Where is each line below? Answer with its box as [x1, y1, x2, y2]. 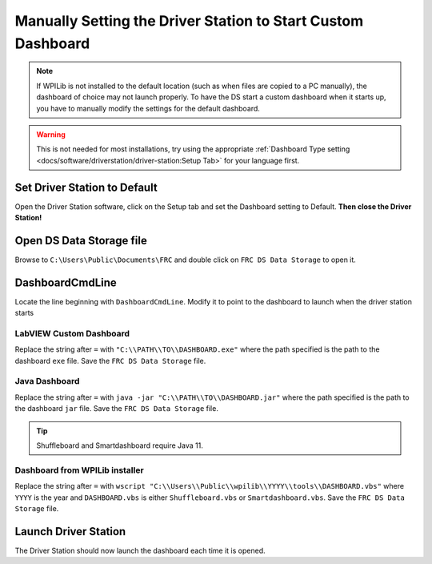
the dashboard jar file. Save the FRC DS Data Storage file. [14, 404, 219, 413]
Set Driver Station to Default [14, 180, 158, 194]
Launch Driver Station [14, 525, 126, 538]
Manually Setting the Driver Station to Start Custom [14, 12, 364, 30]
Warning [36, 129, 66, 139]
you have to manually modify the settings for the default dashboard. [36, 103, 260, 113]
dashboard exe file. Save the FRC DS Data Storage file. [14, 356, 206, 365]
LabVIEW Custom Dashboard [14, 328, 130, 339]
